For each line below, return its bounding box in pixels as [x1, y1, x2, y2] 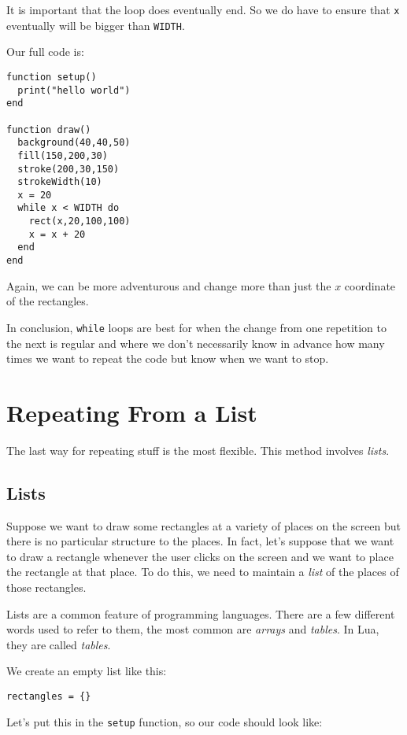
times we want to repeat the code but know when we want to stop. [6, 350, 329, 367]
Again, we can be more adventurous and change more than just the [6, 277, 331, 294]
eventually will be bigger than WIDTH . [6, 17, 185, 33]
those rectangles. [6, 579, 87, 596]
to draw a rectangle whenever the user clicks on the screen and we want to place [6, 548, 394, 564]
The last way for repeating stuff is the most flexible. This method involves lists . [6, 441, 390, 458]
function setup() [6, 71, 97, 83]
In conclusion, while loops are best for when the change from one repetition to [6, 319, 387, 335]
